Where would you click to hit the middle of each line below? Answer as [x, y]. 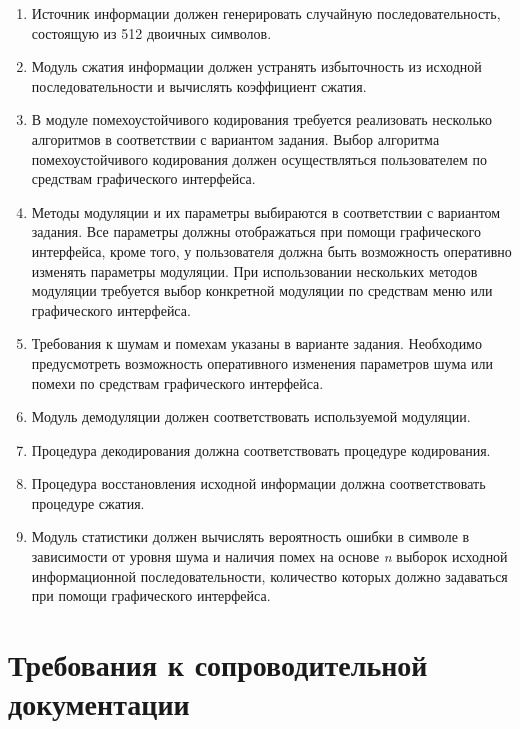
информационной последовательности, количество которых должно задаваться [269, 575]
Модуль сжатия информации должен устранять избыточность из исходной [256, 66]
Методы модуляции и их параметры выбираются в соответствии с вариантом [266, 211]
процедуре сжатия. [88, 502]
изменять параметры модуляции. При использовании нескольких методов [254, 270]
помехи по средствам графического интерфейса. [177, 382]
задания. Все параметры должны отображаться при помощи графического [256, 231]
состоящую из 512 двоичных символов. [151, 32]
